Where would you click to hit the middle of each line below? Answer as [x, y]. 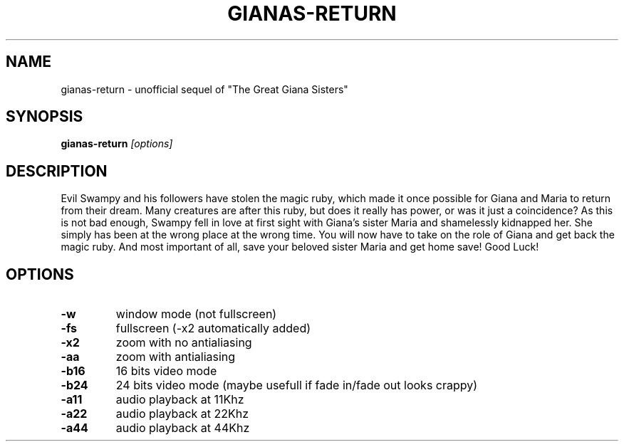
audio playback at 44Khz [183, 428]
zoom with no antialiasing [184, 343]
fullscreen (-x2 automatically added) [213, 328]
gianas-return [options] [117, 144]
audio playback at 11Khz [180, 400]
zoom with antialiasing [176, 357]
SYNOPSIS [45, 117]
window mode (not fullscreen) [196, 314]
